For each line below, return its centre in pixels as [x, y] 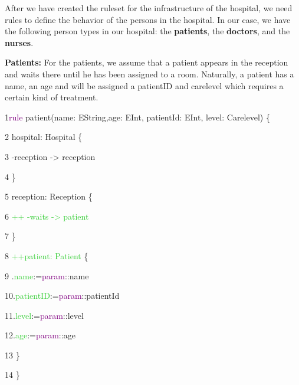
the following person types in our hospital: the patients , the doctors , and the [147, 31]
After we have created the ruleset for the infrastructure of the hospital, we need [149, 8]
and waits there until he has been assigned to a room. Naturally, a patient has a [149, 74]
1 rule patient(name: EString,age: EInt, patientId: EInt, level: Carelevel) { [137, 117]
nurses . [19, 42]
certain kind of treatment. [52, 97]
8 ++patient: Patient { [47, 255]
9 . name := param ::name [47, 275]
